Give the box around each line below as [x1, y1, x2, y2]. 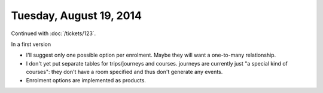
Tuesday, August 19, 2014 [11, 9, 142, 22]
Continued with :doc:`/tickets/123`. [11, 30, 96, 37]
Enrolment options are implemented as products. [26, 76, 147, 83]
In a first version [11, 41, 51, 48]
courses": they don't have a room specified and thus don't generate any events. [26, 69, 223, 76]
